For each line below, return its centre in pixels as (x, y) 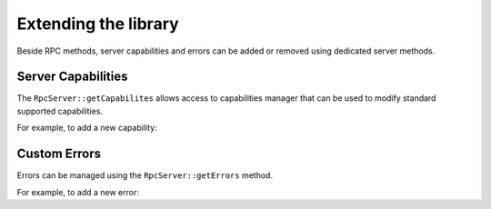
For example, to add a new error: (78, 192)
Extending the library (98, 24)
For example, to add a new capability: (87, 128)
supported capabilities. (60, 111)
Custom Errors (59, 154)
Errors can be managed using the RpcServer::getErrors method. (145, 175)
